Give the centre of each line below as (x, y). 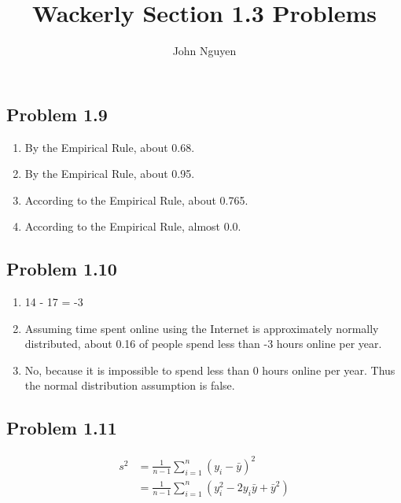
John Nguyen (204, 51)
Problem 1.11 (62, 428)
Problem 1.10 (62, 269)
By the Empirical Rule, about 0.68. (110, 147)
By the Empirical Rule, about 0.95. (110, 174)
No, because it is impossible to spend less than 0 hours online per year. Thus (210, 370)
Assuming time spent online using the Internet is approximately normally (202, 328)
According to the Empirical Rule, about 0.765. (136, 200)
